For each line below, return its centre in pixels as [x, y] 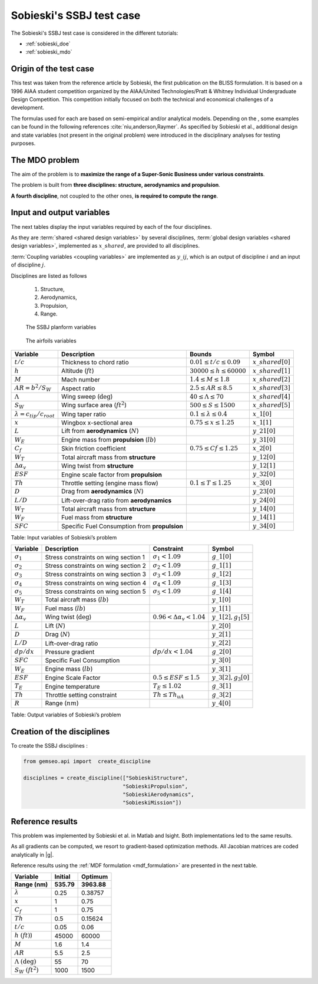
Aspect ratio [78, 388]
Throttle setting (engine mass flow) [110, 483]
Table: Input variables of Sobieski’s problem [64, 538]
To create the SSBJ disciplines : [49, 746]
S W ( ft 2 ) [26, 970]
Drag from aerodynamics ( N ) [102, 491]
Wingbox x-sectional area [97, 423]
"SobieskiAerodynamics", [158, 794]
